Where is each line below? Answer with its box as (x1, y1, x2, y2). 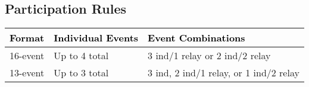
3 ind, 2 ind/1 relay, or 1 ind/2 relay (148, 66, 299, 80)
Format (10, 31, 45, 45)
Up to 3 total (54, 66, 109, 80)
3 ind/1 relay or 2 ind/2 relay (148, 49, 271, 63)
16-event (10, 49, 45, 63)
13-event (10, 66, 45, 80)
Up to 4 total (54, 49, 109, 63)
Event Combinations (148, 31, 245, 45)
